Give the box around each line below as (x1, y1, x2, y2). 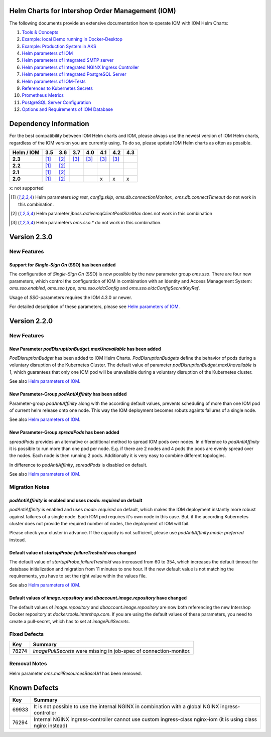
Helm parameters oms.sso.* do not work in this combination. (36, 220, 162, 226)
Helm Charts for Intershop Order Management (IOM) (9, 7, 176, 15)
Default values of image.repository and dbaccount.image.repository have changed (9, 595, 187, 601)
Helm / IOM (12, 149, 40, 156)
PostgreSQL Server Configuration (22, 99, 91, 105)
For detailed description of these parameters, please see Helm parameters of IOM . (9, 304, 180, 310)
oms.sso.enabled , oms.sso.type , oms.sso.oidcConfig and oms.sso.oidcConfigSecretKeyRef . (9, 285, 200, 291)
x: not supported (9, 185, 44, 191)
